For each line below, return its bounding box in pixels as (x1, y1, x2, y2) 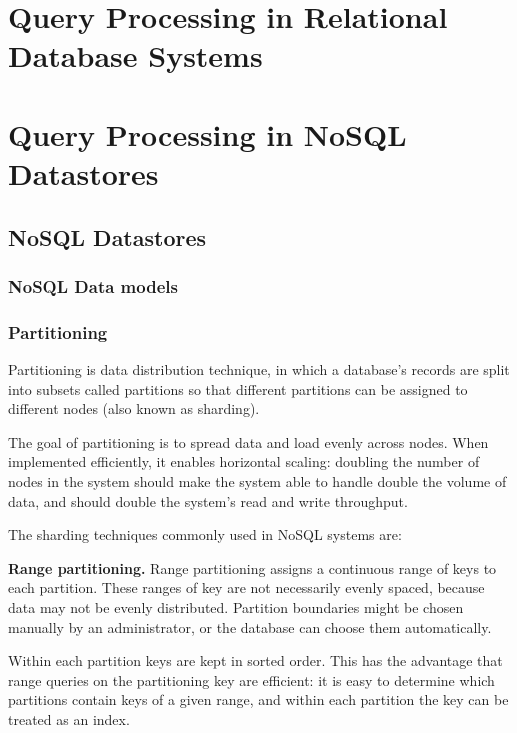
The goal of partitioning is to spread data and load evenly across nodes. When (8, 431, 489, 452)
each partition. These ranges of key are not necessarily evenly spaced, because (8, 577, 485, 598)
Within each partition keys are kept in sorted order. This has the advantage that (8, 650, 503, 671)
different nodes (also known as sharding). (8, 398, 260, 419)
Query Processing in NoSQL (8, 113, 407, 154)
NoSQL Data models (8, 273, 178, 298)
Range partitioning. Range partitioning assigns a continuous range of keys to (8, 557, 497, 578)
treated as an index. (8, 708, 130, 729)
